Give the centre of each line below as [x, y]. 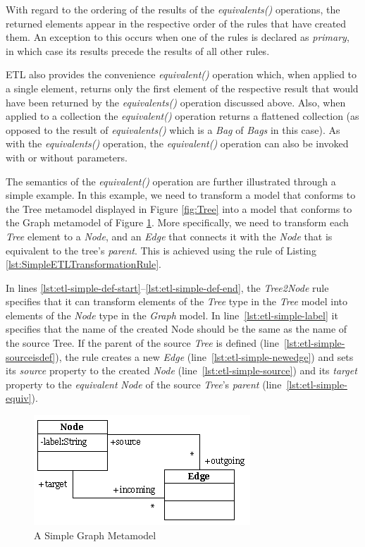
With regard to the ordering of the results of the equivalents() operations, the [173, 9]
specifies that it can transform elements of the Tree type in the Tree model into [177, 301]
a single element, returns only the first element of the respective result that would [182, 88]
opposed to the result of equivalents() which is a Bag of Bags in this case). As [173, 129]
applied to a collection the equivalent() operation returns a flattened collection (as [182, 116]
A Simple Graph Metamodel [95, 535]
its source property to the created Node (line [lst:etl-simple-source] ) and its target [181, 370]
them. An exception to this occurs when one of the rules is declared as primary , [178, 37]
